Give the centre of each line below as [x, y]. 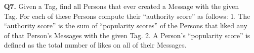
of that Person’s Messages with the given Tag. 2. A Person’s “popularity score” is [127, 35]
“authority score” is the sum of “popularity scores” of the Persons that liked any [126, 26]
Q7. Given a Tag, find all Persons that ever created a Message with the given [122, 6]
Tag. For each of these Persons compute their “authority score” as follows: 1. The [127, 16]
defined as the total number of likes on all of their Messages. [95, 45]
